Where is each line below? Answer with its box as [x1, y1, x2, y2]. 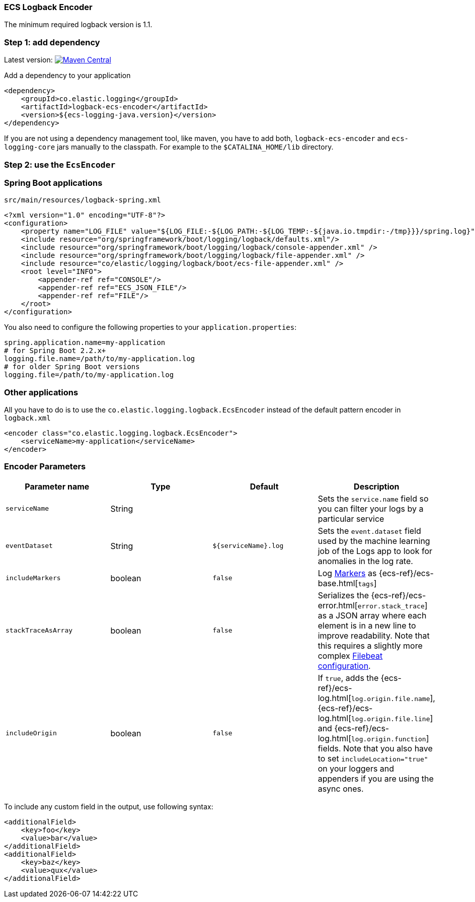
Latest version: [4, 55, 53, 64]
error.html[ [318, 600, 358, 610]
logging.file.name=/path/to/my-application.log [4, 355, 195, 363]
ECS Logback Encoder [4, 2, 93, 12]
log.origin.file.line [351, 715, 430, 723]
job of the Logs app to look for [318, 545, 433, 556]
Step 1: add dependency [4, 37, 100, 47]
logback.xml [4, 414, 51, 422]
